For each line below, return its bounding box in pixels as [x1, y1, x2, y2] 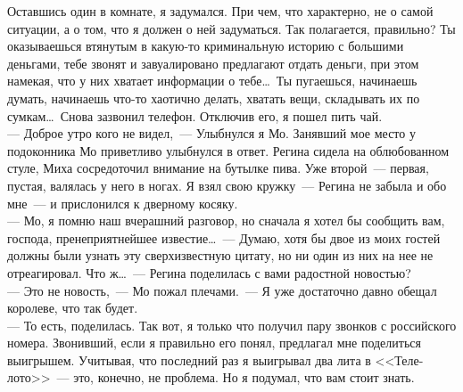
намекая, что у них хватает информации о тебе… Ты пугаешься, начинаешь [7, 71, 418, 90]
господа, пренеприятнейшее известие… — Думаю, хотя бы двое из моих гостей [7, 228, 441, 247]
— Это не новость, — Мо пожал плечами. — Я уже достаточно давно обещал [7, 281, 437, 299]
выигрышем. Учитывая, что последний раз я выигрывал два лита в [7, 350, 371, 369]
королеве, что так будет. [7, 298, 138, 317]
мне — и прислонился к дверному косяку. [7, 193, 238, 212]
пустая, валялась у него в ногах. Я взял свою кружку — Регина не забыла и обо [7, 176, 447, 194]
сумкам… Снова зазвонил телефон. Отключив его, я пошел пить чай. [7, 106, 383, 125]
